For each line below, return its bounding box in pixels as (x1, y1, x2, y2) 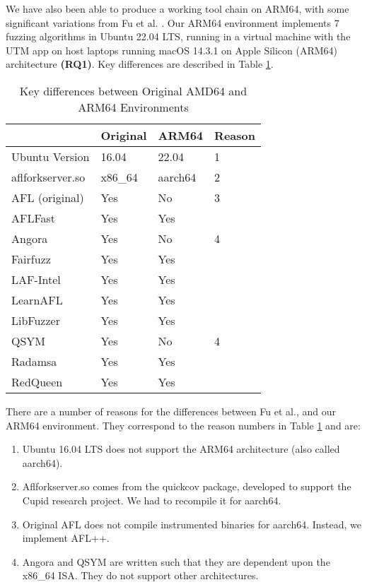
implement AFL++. (22, 530, 110, 545)
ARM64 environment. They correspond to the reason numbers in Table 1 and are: (6, 417, 361, 432)
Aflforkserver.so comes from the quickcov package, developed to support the (22, 479, 351, 494)
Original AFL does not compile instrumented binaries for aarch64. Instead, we (22, 516, 362, 531)
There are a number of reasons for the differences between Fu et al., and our (6, 403, 336, 418)
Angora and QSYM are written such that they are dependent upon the (22, 554, 330, 569)
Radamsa (11, 352, 57, 369)
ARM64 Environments (78, 98, 189, 115)
